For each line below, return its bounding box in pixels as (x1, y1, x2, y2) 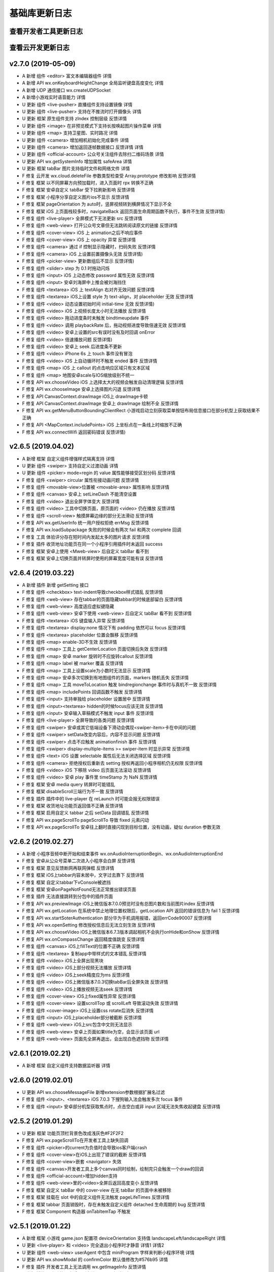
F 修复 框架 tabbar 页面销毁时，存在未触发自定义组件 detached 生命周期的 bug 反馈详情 (22, 1201, 205, 1207)
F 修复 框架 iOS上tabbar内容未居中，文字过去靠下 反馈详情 (22, 872, 145, 878)
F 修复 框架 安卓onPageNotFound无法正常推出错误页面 (22, 886, 136, 892)
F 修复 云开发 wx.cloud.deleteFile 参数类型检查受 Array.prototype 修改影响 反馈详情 (22, 172, 196, 179)
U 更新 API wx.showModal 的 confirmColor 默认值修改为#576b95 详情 (22, 1257, 168, 1263)
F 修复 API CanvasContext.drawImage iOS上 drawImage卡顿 (22, 393, 148, 399)
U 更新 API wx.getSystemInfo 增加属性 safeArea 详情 (22, 158, 132, 164)
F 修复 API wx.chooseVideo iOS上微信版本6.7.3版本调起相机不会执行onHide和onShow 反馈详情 (22, 929, 220, 935)
